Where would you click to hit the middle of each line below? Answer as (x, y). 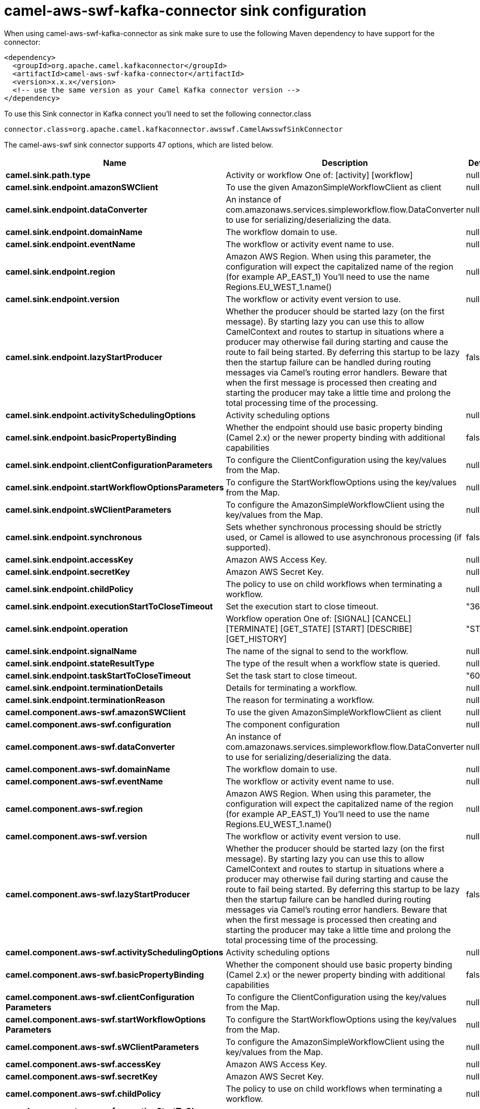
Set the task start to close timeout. (292, 675)
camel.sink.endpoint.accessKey (69, 559)
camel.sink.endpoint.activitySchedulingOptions (101, 415)
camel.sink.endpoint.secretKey (68, 572)
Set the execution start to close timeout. (302, 606)
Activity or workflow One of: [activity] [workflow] (319, 175)
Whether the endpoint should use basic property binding (334, 427)
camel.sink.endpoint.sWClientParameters (88, 509)
